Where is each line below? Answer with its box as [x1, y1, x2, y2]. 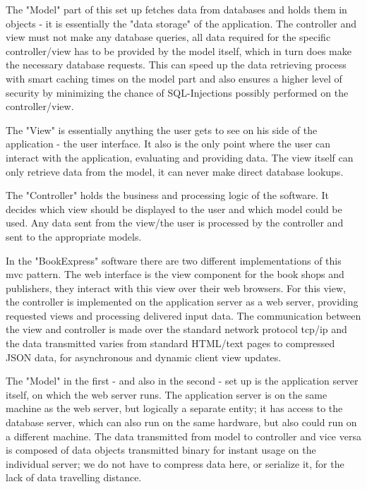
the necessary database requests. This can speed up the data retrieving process [6, 57, 347, 72]
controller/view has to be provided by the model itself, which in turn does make [6, 43, 351, 58]
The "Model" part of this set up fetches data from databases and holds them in [6, 2, 347, 16]
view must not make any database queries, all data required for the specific [6, 30, 331, 44]
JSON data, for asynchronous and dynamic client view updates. [6, 349, 282, 364]
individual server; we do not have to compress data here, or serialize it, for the [6, 456, 344, 471]
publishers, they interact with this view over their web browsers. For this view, [6, 280, 346, 295]
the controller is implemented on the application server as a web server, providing [6, 294, 359, 309]
